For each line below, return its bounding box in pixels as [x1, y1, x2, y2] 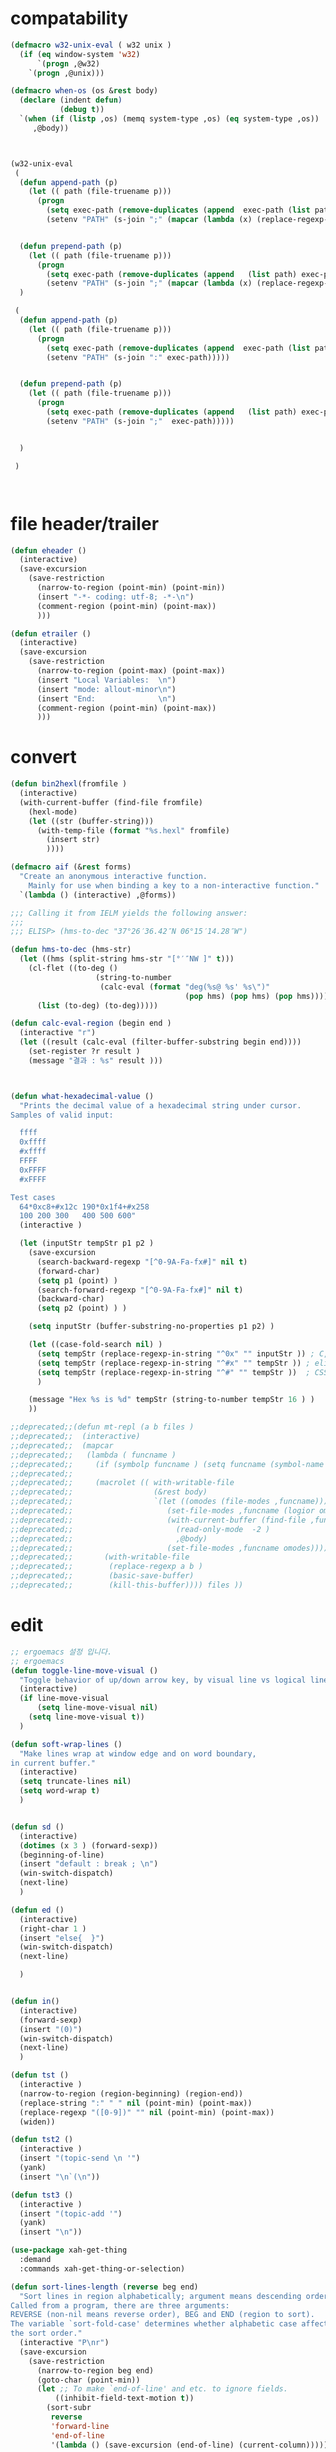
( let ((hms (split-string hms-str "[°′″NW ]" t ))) [19, 954, 235, 964]
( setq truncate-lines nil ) [19, 1777, 132, 1787]
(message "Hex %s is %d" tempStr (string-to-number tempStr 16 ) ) [28, 1395, 315, 1405]
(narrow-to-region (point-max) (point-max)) [36, 666, 226, 676]
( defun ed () [10, 1905, 65, 1915]
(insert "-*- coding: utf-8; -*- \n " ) [36, 592, 195, 602]
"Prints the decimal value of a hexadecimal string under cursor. [19, 1100, 302, 1111]
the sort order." [10, 2328, 83, 2339]
